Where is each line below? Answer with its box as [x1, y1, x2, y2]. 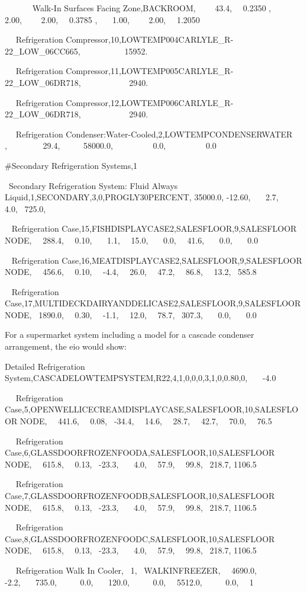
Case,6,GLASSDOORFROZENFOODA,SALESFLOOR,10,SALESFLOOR [5, 446, 275, 459]
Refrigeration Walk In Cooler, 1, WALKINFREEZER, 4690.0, [15, 564, 257, 576]
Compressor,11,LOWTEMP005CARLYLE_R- [66, 65, 234, 77]
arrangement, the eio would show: [5, 340, 127, 353]
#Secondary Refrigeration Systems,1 [5, 159, 138, 171]
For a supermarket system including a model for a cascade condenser [5, 328, 254, 341]
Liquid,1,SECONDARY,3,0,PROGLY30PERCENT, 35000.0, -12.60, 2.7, [5, 191, 279, 203]
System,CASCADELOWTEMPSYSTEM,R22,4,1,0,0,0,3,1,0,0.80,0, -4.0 [5, 372, 276, 384]
